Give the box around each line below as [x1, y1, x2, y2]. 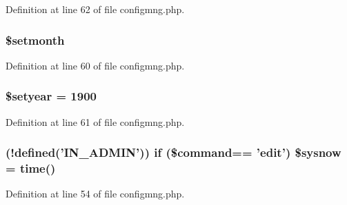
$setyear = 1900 [6, 87, 97, 105]
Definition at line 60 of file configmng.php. [6, 58, 185, 72]
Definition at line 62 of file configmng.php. [6, 2, 185, 16]
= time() [6, 160, 56, 177]
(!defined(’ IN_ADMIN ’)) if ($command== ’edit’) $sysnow [6, 144, 341, 161]
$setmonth [6, 31, 65, 48]
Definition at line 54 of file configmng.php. [6, 186, 185, 201]
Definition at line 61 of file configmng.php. [6, 114, 185, 129]
